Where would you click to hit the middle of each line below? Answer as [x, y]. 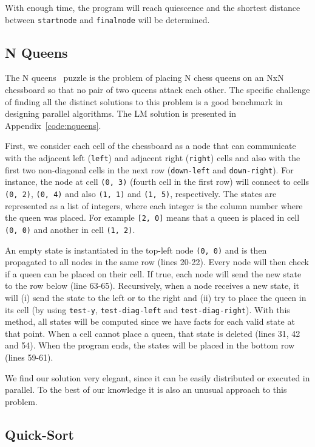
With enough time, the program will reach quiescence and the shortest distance [153, 7]
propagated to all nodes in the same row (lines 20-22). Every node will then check [157, 262]
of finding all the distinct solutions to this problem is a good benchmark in [144, 101]
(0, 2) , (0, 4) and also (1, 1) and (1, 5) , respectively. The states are [141, 193]
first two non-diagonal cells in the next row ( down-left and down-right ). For [149, 169]
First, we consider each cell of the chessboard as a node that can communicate [151, 146]
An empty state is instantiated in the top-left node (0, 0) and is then [136, 250]
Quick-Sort [39, 434]
